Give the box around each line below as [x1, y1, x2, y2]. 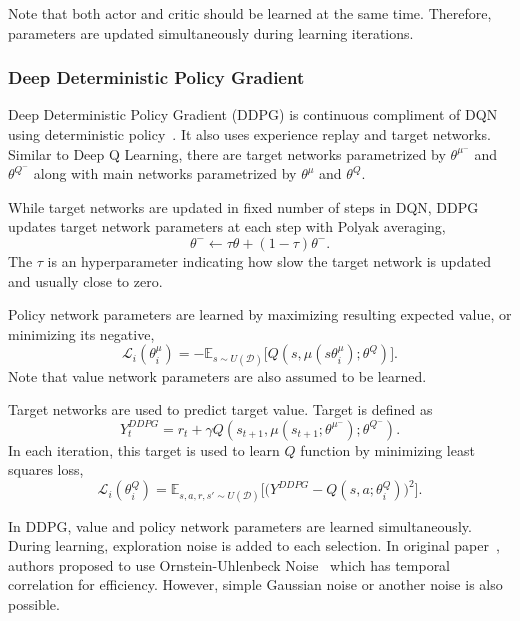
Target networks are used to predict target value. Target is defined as [8, 399, 433, 420]
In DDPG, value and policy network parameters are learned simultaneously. [8, 515, 472, 536]
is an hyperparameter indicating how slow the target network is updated [47, 250, 491, 271]
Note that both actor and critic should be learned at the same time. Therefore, [8, 3, 492, 23]
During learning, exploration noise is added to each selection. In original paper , [8, 535, 500, 556]
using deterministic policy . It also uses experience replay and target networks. [8, 124, 491, 144]
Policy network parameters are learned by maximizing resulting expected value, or [8, 304, 512, 325]
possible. [8, 593, 60, 614]
